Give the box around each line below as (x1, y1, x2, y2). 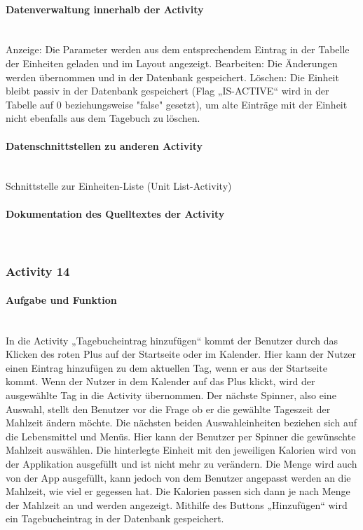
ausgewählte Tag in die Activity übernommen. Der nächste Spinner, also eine (6, 387, 336, 402)
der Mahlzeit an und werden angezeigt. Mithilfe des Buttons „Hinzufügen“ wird (6, 497, 348, 512)
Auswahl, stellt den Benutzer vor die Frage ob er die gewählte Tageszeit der (6, 401, 331, 416)
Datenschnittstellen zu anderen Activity (6, 138, 203, 153)
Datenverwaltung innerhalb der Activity (6, 1, 204, 16)
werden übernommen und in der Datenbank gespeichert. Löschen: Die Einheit (6, 69, 339, 84)
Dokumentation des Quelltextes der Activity (6, 206, 225, 221)
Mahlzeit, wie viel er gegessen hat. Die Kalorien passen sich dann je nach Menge (6, 484, 350, 498)
